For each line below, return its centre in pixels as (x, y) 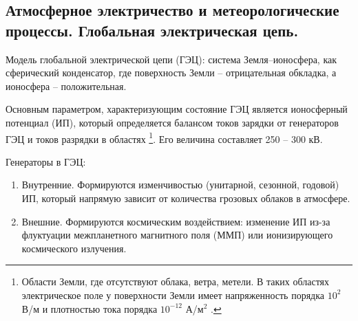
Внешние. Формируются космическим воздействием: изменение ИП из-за (176, 221)
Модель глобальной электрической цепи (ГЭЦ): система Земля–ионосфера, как (171, 59)
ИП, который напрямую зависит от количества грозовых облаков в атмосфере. (186, 198)
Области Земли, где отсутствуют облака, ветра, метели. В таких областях (176, 281)
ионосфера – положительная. (66, 86)
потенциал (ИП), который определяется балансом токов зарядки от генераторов (172, 122)
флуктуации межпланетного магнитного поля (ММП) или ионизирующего (177, 235)
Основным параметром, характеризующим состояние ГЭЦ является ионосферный (177, 109)
